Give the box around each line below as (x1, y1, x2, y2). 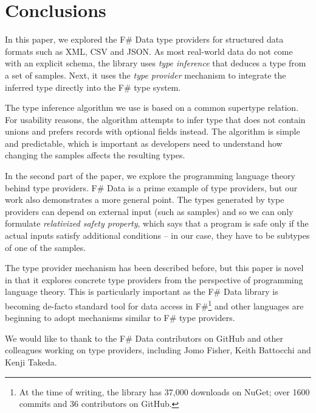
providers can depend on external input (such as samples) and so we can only (5, 205, 294, 217)
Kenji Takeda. (5, 356, 57, 369)
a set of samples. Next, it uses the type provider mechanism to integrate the (5, 68, 286, 81)
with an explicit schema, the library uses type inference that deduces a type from (5, 57, 306, 69)
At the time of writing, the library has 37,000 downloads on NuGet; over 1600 (19, 385, 310, 398)
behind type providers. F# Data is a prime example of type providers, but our (5, 181, 298, 194)
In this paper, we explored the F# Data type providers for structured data (5, 33, 284, 46)
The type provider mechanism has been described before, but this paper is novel (5, 261, 304, 274)
